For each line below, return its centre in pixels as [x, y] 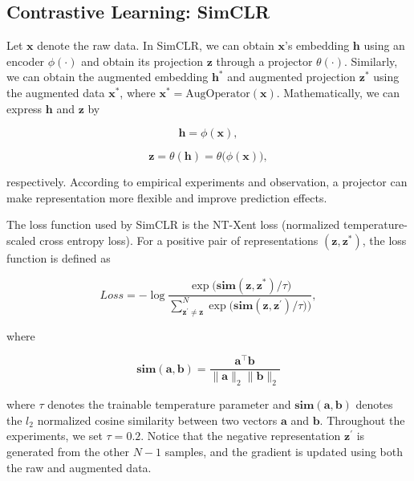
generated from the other [68, 452]
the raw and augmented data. [79, 467]
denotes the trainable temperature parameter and [169, 404]
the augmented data [56, 92]
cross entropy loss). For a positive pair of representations [179, 240]
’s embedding [317, 45]
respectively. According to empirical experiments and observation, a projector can [207, 182]
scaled [21, 240]
